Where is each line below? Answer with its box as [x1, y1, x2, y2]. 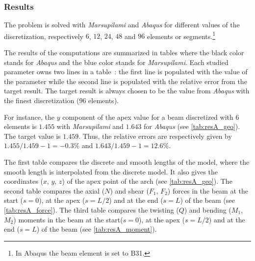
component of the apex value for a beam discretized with [62, 111, 233, 122]
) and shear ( [110, 185, 149, 196]
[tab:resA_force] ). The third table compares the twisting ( [4, 204, 179, 215]
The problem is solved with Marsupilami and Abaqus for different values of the [4, 20, 240, 30]
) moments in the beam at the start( [13, 214, 123, 224]
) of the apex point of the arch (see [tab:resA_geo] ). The [62, 176, 232, 186]
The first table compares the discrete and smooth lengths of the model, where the [4, 157, 250, 167]
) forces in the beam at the [167, 185, 249, 196]
